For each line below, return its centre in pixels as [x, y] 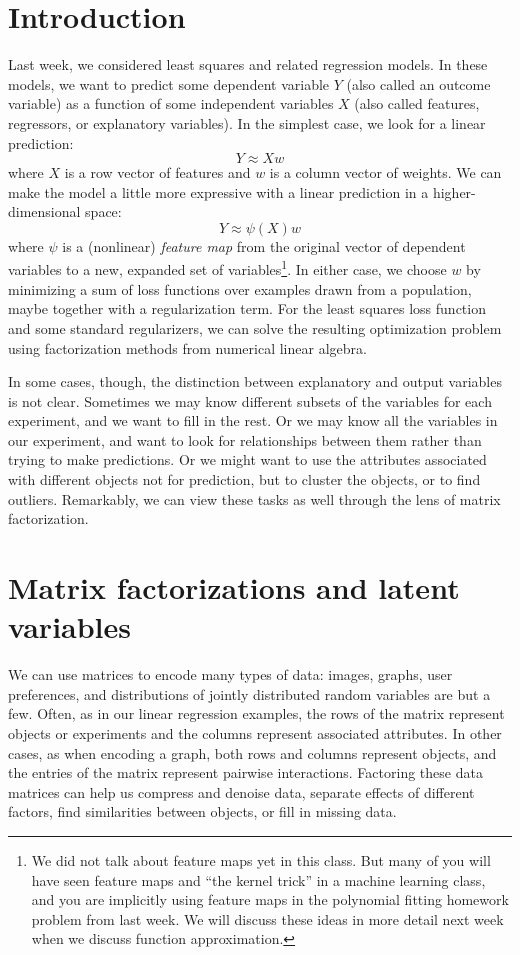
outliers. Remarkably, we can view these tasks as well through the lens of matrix [254, 498]
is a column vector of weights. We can [385, 172]
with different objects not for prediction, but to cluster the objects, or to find [244, 479]
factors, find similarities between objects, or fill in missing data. [202, 811]
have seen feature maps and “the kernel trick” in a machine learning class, [258, 879]
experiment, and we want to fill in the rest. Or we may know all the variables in [253, 420]
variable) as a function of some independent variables [171, 103]
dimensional [44, 211]
